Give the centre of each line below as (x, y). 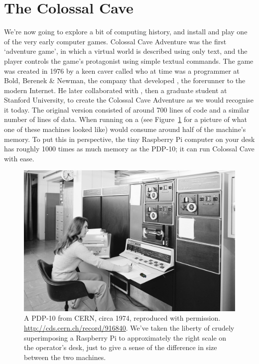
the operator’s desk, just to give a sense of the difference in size (121, 347)
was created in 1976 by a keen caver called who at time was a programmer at (122, 70)
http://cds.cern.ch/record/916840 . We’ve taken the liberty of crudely (129, 328)
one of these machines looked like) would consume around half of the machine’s (125, 129)
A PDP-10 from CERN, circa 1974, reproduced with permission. (122, 318)
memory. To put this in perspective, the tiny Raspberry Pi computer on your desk (129, 139)
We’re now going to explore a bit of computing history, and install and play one (126, 32)
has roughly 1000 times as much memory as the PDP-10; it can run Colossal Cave (129, 149)
